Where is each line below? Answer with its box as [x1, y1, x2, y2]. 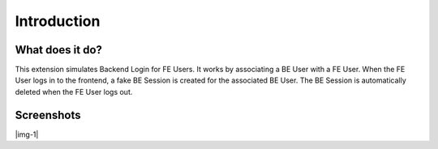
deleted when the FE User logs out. [15, 87, 133, 96]
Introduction [15, 12, 101, 30]
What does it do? [15, 43, 103, 57]
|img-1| [15, 130, 39, 139]
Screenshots [15, 108, 81, 121]
